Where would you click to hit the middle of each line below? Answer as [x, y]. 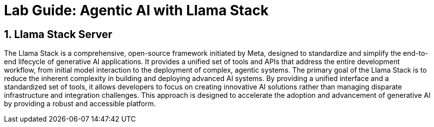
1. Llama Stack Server [58, 34]
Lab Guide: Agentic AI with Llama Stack [136, 10]
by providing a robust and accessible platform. [80, 104]
